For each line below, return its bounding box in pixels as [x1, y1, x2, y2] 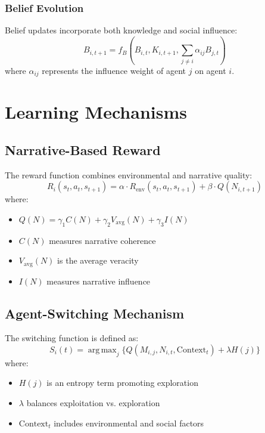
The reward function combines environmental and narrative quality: [5, 168, 252, 181]
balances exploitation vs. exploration [26, 396, 160, 409]
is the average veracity [57, 254, 139, 267]
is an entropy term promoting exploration [46, 376, 198, 389]
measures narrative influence [46, 274, 151, 287]
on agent [195, 64, 226, 76]
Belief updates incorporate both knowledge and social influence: [5, 24, 238, 36]
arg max [88, 345, 117, 354]
